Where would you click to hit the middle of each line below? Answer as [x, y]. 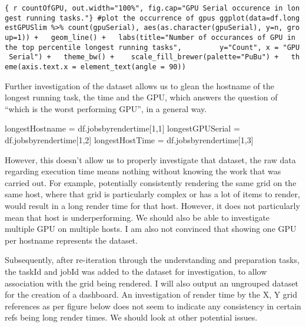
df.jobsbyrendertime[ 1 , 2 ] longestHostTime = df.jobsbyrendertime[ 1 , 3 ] [129, 139]
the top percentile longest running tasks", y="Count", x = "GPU [152, 47]
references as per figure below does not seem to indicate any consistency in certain [153, 306]
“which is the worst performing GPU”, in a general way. [106, 108]
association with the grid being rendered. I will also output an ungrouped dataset [152, 283]
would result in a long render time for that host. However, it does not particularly [152, 205]
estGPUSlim [26, 28]
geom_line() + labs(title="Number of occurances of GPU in [173, 37]
